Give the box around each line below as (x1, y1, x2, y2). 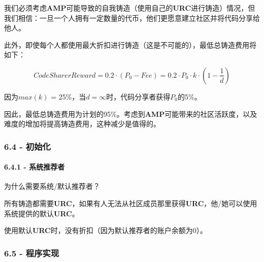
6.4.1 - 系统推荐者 (4, 161, 65, 172)
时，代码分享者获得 (106, 91, 171, 102)
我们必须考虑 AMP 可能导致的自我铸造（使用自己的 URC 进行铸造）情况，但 (4, 3, 255, 13)
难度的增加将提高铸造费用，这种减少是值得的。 (4, 118, 160, 129)
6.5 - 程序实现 (4, 246, 59, 259)
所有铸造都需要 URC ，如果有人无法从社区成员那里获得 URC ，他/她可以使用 (4, 198, 257, 208)
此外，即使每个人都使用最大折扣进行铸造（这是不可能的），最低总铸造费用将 (4, 39, 256, 50)
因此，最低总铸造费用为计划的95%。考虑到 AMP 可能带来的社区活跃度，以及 (4, 108, 257, 119)
